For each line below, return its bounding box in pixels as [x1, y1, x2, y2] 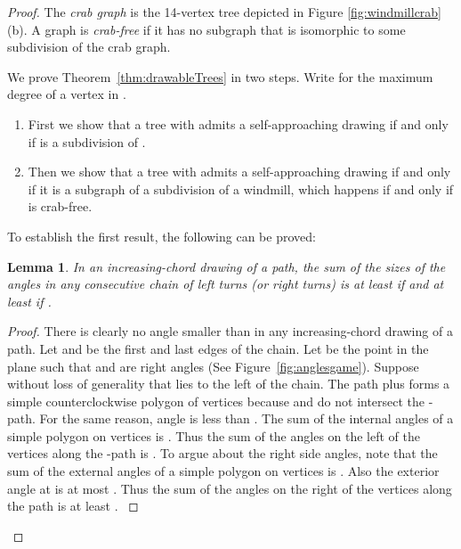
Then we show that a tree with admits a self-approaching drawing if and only [28, 162, 451, 181]
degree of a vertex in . [7, 85, 126, 103]
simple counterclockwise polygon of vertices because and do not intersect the [7, 391, 425, 410]
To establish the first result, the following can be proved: [7, 226, 316, 245]
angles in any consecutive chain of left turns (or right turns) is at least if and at [7, 274, 444, 293]
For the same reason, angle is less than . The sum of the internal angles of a [39, 409, 454, 428]
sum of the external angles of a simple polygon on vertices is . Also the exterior [7, 462, 440, 480]
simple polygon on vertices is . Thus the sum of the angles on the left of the [7, 426, 421, 445]
